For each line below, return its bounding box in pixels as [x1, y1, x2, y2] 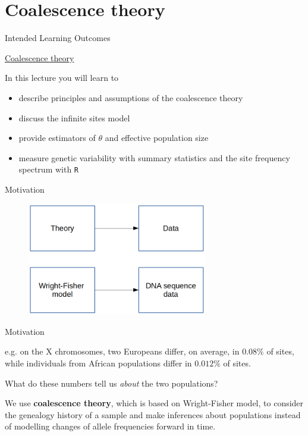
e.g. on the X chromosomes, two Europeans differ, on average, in [5, 345, 240, 357]
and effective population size [105, 131, 209, 144]
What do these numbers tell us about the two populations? [5, 377, 218, 389]
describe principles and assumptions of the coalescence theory [18, 91, 243, 103]
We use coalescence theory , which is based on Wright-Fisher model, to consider [5, 397, 304, 409]
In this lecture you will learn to [5, 71, 119, 84]
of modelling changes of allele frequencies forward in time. [5, 420, 216, 432]
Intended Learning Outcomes [5, 32, 111, 44]
